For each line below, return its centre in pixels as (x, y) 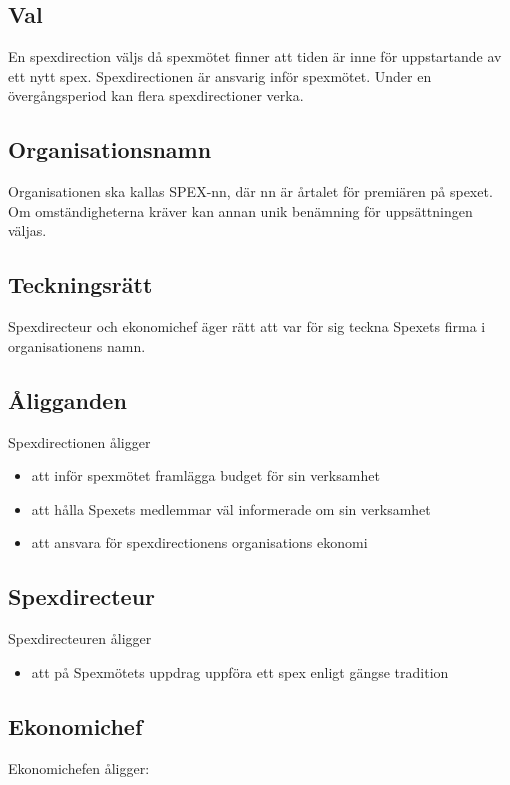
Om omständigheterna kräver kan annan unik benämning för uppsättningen (240, 210)
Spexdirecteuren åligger (80, 638)
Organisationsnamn (110, 149)
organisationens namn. (77, 345)
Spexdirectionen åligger (79, 441)
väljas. (27, 230)
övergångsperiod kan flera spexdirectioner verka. (156, 95)
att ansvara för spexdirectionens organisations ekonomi (199, 542)
